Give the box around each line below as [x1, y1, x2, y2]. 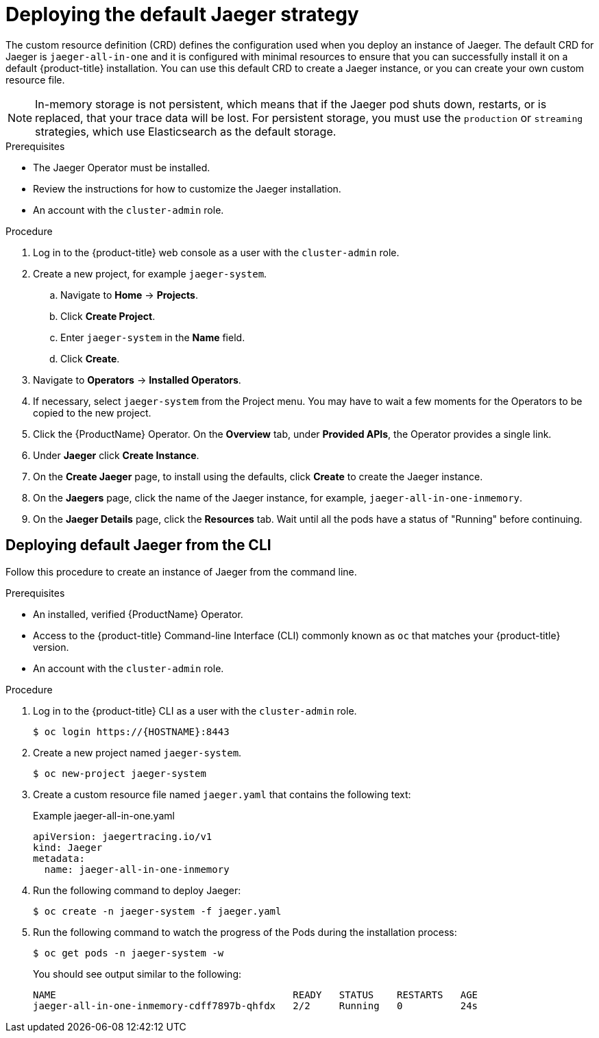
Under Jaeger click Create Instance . [33, 449, 199, 461]
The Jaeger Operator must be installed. [33, 161, 210, 173]
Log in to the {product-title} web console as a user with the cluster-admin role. [33, 246, 400, 258]
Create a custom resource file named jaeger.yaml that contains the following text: [33, 788, 411, 800]
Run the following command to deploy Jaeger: [33, 884, 241, 896]
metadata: [33, 852, 85, 864]
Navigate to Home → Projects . [60, 288, 198, 301]
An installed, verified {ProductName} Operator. [33, 608, 243, 620]
